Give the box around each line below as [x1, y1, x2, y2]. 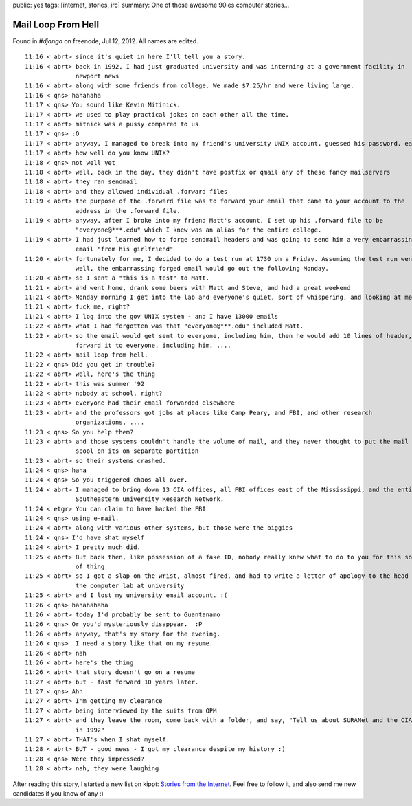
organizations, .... [76, 418, 145, 426]
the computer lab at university [76, 581, 185, 590]
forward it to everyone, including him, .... [76, 342, 231, 350]
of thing [76, 563, 105, 570]
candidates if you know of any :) [12, 789, 104, 797]
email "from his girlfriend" [76, 245, 174, 254]
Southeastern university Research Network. [76, 495, 225, 503]
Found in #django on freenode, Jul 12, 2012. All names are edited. [12, 36, 198, 45]
